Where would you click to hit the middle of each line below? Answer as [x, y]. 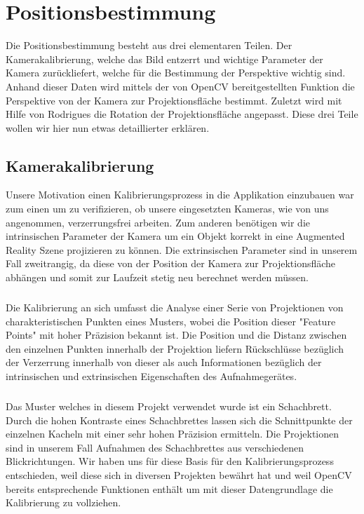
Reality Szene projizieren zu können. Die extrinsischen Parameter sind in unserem [182, 249]
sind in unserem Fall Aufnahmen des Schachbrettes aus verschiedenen [155, 447]
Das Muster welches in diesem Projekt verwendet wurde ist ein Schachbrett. [169, 406]
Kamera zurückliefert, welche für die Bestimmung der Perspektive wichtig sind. [176, 73]
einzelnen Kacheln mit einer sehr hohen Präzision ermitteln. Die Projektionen [173, 434]
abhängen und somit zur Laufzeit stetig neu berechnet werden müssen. [157, 277]
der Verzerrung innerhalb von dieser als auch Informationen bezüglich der [164, 362]
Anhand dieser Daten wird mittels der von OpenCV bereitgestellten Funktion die [180, 86]
